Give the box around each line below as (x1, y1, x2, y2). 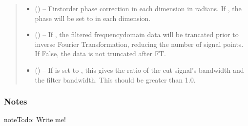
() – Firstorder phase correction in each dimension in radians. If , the (35, 3, 242, 13)
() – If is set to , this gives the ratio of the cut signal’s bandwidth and (35, 64, 244, 75)
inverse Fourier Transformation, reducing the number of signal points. (35, 39, 244, 49)
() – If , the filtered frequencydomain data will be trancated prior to (35, 29, 239, 40)
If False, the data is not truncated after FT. (35, 48, 166, 59)
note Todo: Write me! (4, 114, 66, 125)
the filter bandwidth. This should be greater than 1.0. (35, 74, 196, 84)
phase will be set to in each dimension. (35, 13, 151, 23)
